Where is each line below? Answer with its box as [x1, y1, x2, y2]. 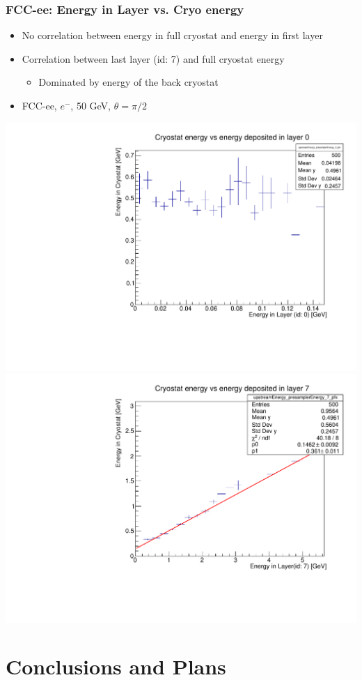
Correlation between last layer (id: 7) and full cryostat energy [22, 51, 285, 66]
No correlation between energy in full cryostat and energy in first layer [22, 28, 323, 43]
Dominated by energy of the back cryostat [38, 75, 219, 89]
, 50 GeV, [70, 98, 111, 112]
